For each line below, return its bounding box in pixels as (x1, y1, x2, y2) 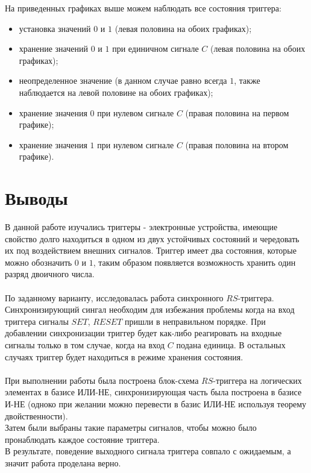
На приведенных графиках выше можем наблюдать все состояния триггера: (5, 2, 281, 14)
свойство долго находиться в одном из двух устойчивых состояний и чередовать (5, 232, 300, 245)
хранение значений (19, 42, 88, 55)
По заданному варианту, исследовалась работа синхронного (5, 291, 224, 304)
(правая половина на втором (185, 138, 289, 151)
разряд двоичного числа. (5, 268, 95, 280)
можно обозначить (5, 255, 72, 268)
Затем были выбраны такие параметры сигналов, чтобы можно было (5, 421, 257, 434)
